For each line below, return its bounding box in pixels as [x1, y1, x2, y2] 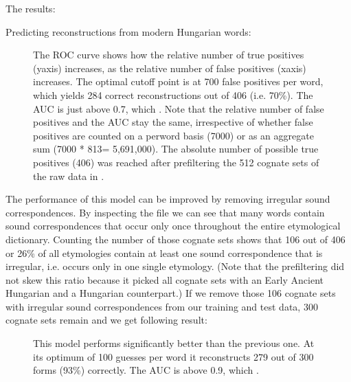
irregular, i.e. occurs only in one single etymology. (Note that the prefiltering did [5, 259, 345, 273]
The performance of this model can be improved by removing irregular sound [5, 192, 330, 206]
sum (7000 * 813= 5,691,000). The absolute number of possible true [33, 142, 319, 156]
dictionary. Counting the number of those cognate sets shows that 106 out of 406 [5, 232, 346, 246]
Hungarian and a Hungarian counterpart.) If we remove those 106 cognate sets [5, 286, 336, 300]
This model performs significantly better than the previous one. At [33, 336, 315, 350]
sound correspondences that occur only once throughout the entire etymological [5, 218, 341, 233]
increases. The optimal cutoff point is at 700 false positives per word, [33, 74, 324, 89]
